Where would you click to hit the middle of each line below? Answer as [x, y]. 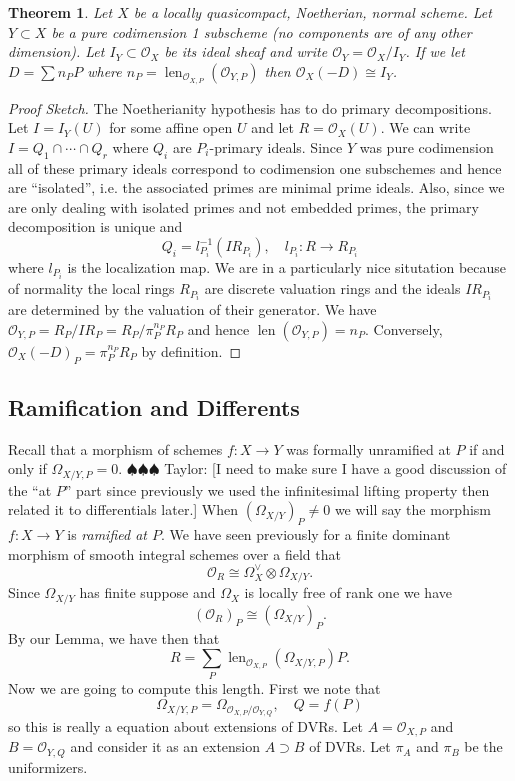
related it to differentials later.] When [123, 509]
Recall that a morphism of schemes [115, 448]
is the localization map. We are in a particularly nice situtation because [287, 267]
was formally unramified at [368, 448]
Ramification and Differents [154, 406]
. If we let [435, 51]
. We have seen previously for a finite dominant [305, 534]
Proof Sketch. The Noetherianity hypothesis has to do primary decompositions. [250, 107]
